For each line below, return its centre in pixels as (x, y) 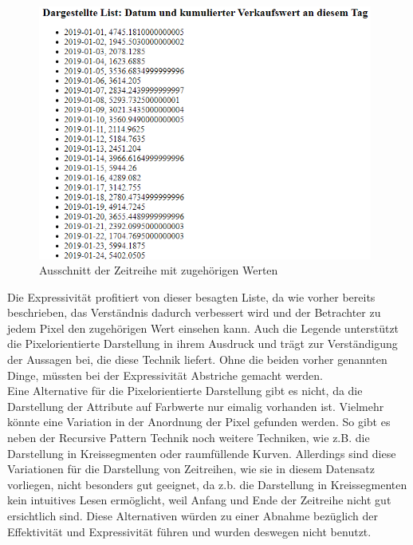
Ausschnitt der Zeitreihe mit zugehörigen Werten (159, 270)
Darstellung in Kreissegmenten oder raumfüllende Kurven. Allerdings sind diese (202, 453)
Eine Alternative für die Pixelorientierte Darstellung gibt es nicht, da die (185, 391)
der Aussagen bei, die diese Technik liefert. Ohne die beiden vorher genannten (197, 359)
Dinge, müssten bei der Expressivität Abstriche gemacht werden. (165, 375)
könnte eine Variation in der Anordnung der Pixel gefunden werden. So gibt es (199, 422)
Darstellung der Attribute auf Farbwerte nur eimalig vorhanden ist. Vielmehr (196, 406)
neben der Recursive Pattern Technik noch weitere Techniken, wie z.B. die (189, 438)
